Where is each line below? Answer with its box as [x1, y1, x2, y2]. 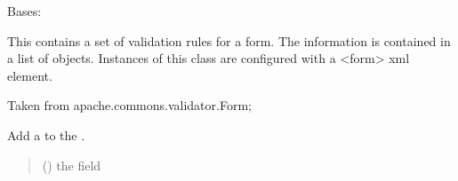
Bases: [7, 2, 42, 20]
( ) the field [42, 155, 101, 174]
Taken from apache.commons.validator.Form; [7, 96, 252, 114]
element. [7, 66, 52, 84]
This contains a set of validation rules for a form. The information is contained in [7, 31, 451, 50]
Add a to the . [7, 125, 85, 144]
